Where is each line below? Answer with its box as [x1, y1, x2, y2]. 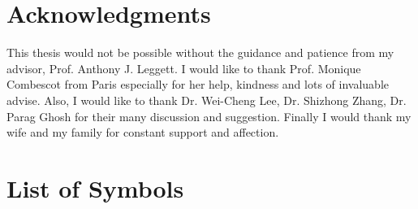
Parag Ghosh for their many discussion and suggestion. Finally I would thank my [6, 107, 412, 124]
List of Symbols [6, 171, 184, 204]
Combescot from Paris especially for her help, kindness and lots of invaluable [6, 76, 389, 93]
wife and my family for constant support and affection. [6, 124, 279, 141]
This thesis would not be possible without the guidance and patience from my [6, 44, 394, 61]
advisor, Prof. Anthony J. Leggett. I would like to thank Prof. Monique [6, 59, 361, 76]
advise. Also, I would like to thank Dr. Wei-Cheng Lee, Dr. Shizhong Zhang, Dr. [6, 91, 407, 108]
